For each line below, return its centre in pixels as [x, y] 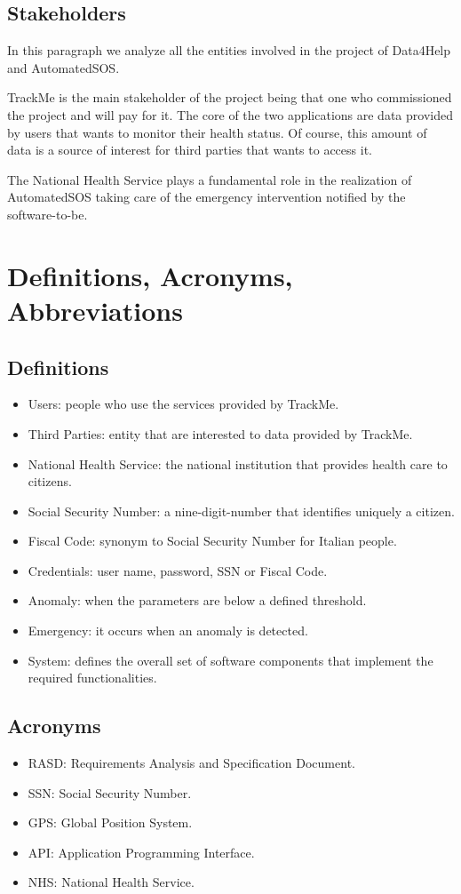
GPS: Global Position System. [110, 822]
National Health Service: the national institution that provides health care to [238, 463]
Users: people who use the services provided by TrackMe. [183, 404]
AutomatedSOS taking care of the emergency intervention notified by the [207, 197]
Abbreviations [95, 310]
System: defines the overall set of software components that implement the [230, 660]
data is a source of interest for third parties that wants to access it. [190, 150]
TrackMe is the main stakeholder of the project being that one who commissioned [230, 97]
